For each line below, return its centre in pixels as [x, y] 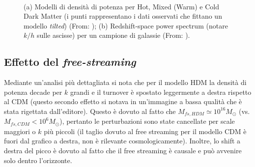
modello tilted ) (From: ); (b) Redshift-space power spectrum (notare [126, 25]
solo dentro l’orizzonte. [38, 160]
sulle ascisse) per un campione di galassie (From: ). [113, 35]
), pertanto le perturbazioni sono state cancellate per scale [147, 121]
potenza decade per [33, 92]
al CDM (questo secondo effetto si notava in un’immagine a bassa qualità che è [123, 101]
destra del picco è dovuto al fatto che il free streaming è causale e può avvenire [123, 151]
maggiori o [20, 131]
